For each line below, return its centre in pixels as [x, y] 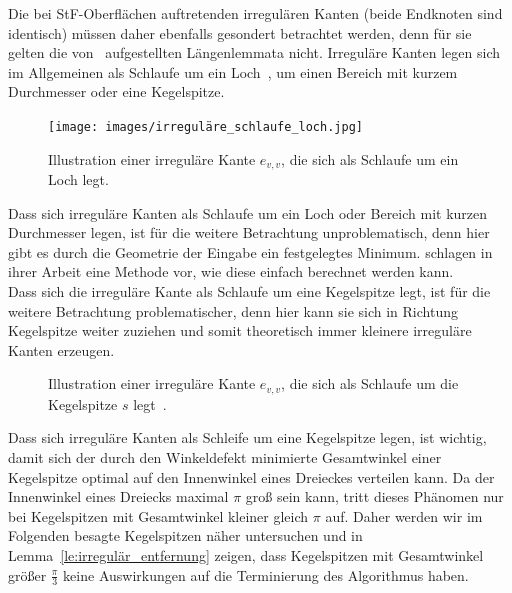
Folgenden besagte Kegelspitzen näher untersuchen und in [185, 535]
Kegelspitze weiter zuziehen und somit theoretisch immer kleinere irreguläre [240, 330]
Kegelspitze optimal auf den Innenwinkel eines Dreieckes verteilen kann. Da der [251, 476]
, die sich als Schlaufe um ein [370, 158]
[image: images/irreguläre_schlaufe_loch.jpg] [205, 126]
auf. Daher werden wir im [404, 515]
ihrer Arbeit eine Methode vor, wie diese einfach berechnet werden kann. [231, 271]
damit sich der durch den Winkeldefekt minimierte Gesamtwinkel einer [225, 457]
